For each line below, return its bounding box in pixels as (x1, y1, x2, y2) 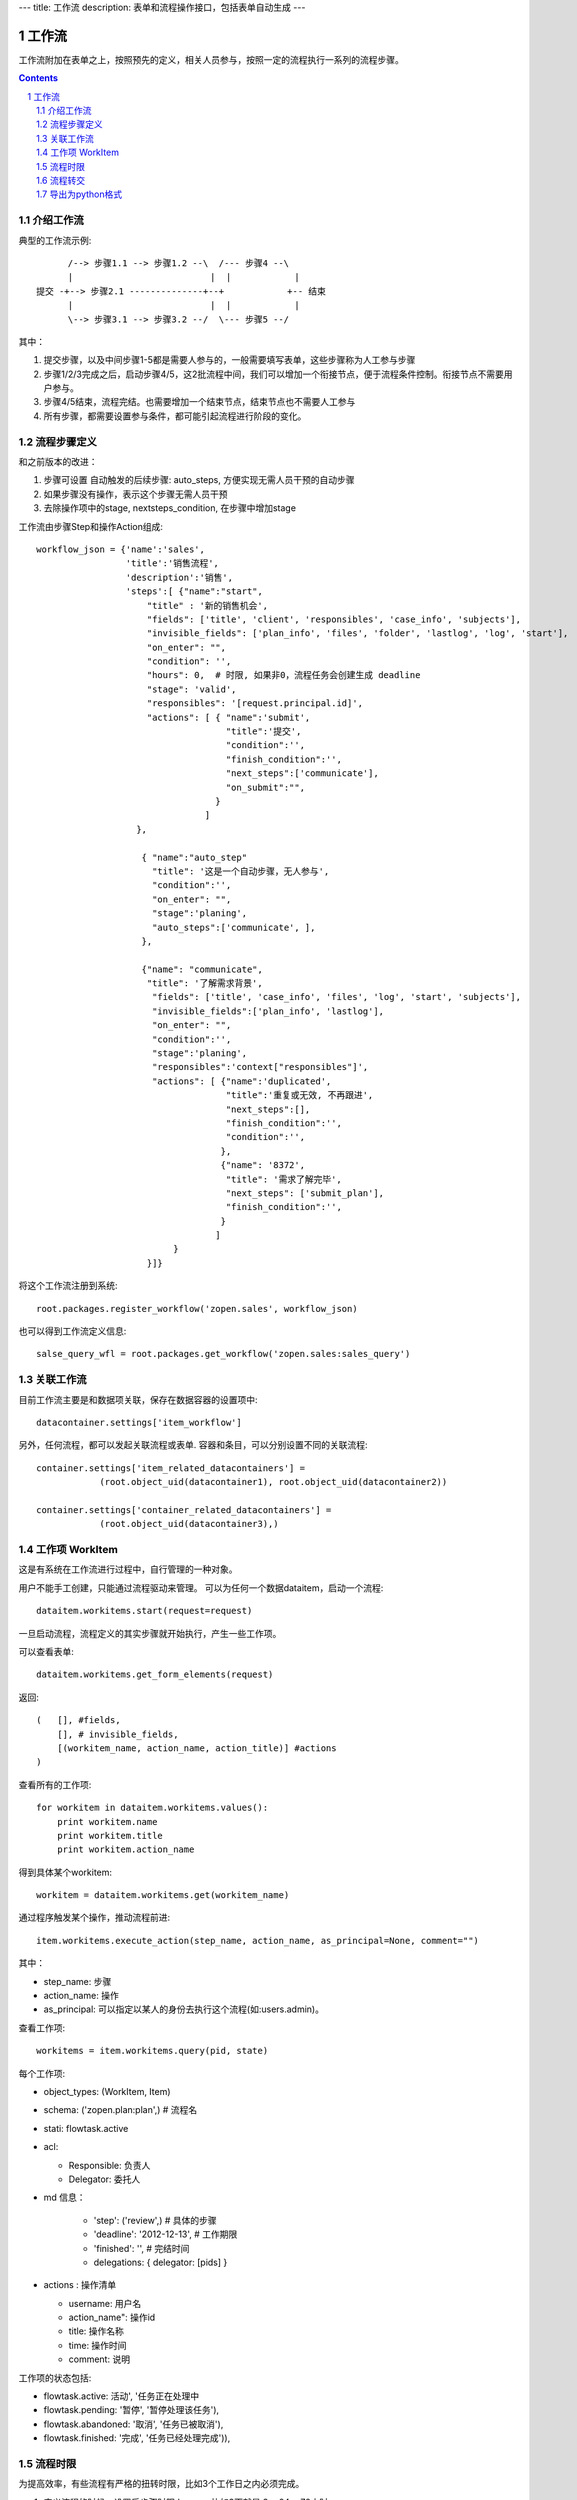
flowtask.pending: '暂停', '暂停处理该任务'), (43, 2404, 220, 2416)
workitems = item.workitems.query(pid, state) (36, 2045, 269, 2057)
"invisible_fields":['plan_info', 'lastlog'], (151, 1005, 385, 1017)
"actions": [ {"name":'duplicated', (151, 1075, 332, 1087)
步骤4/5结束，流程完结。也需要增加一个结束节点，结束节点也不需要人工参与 (43, 396, 356, 408)
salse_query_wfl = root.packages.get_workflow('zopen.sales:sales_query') (36, 1348, 411, 1360)
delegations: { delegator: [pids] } (93, 2256, 228, 2268)
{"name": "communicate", (141, 963, 264, 975)
